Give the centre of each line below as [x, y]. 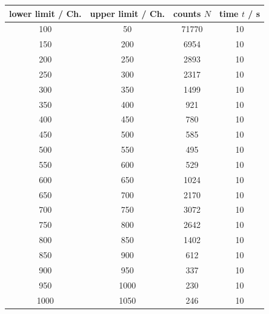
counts [187, 13]
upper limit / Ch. [128, 13]
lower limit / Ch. [45, 13]
